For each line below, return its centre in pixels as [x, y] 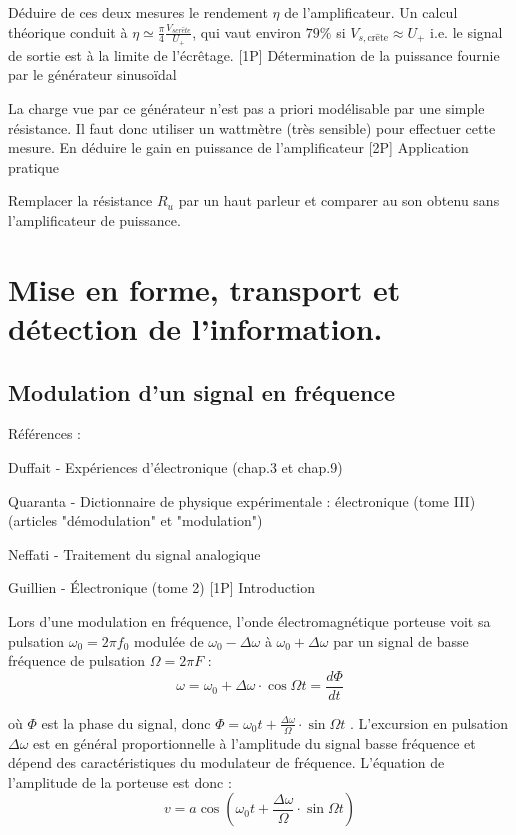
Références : [45, 433]
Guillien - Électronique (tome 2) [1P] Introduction [162, 587]
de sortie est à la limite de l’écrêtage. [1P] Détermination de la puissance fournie [254, 54]
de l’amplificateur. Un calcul [371, 12]
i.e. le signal [466, 31]
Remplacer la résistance [80, 200]
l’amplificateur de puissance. [94, 219]
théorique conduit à [68, 31]
